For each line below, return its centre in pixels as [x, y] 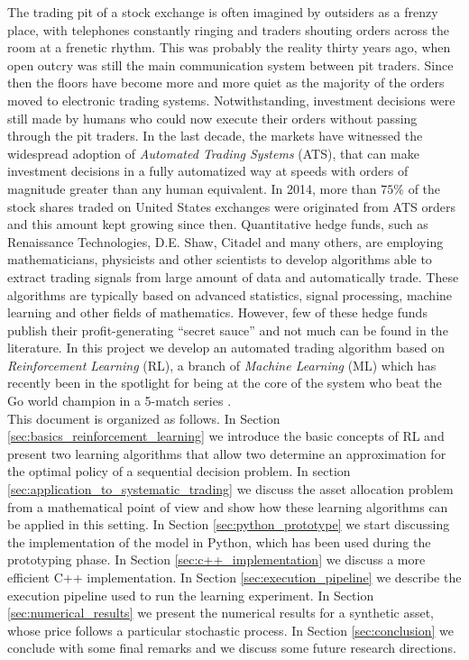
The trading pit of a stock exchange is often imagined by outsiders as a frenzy [223, 12]
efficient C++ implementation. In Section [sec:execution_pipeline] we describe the [234, 577]
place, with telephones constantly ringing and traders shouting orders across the [229, 29]
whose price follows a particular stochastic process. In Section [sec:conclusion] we [231, 630]
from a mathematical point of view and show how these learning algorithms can [228, 506]
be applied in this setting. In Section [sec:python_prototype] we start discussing [229, 524]
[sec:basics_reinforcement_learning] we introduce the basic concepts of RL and [226, 436]
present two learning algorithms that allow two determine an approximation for [227, 453]
